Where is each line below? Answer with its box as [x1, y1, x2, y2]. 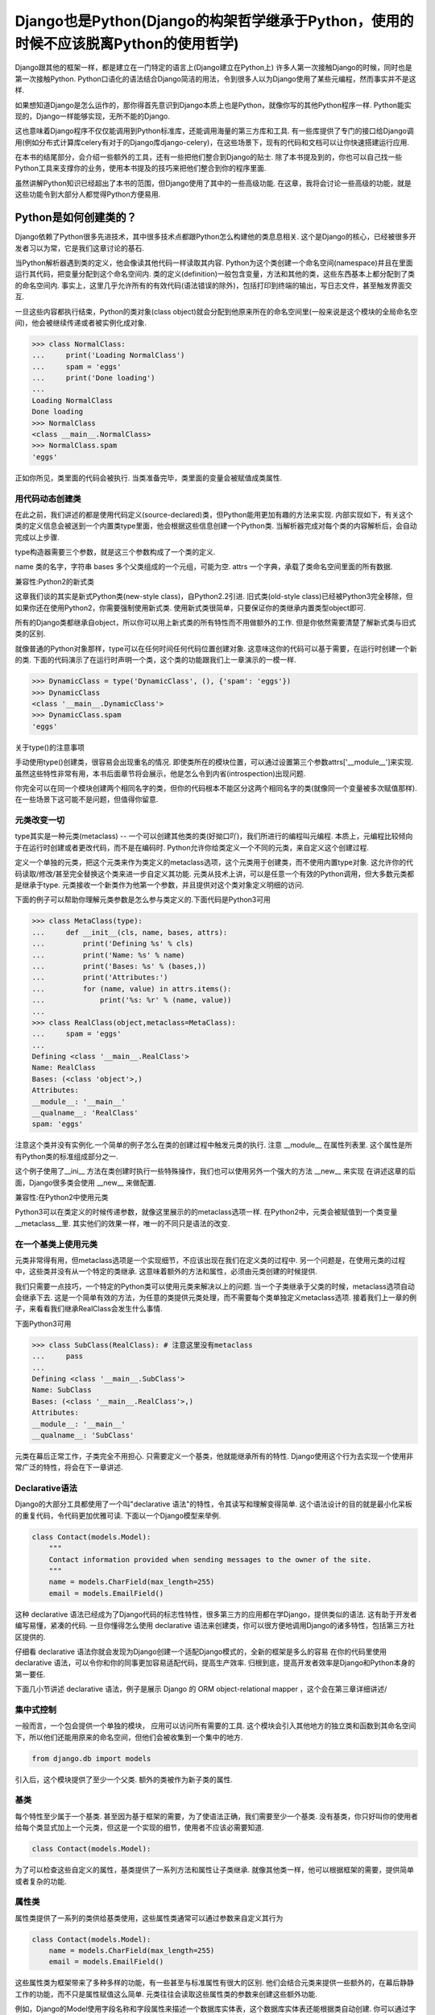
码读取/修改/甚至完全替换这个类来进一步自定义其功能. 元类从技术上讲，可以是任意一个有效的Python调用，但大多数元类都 [14, 869, 415, 879]
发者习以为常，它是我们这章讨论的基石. [14, 243, 145, 253]
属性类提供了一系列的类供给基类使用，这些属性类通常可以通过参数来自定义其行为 [14, 1913, 284, 1922]
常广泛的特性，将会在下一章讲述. [14, 1463, 124, 1473]
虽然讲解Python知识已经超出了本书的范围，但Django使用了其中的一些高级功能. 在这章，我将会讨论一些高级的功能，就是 [14, 178, 412, 188]
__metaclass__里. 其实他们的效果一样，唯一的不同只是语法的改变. [14, 1218, 230, 1228]
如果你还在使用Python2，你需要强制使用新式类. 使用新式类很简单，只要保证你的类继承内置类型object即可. [14, 603, 367, 613]
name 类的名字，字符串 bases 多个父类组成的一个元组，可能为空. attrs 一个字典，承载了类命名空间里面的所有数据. [14, 562, 393, 571]
